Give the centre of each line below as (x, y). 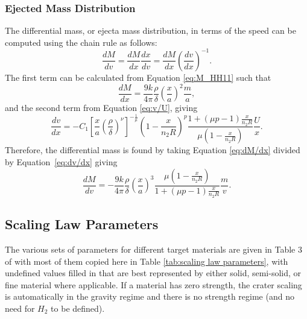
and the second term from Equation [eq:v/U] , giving (101, 107)
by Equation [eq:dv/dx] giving (61, 161)
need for (20, 308)
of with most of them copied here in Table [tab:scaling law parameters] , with (147, 261)
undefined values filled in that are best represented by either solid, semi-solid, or (153, 273)
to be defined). (78, 308)
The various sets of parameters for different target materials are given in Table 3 (153, 249)
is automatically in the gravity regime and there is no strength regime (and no (150, 296)
